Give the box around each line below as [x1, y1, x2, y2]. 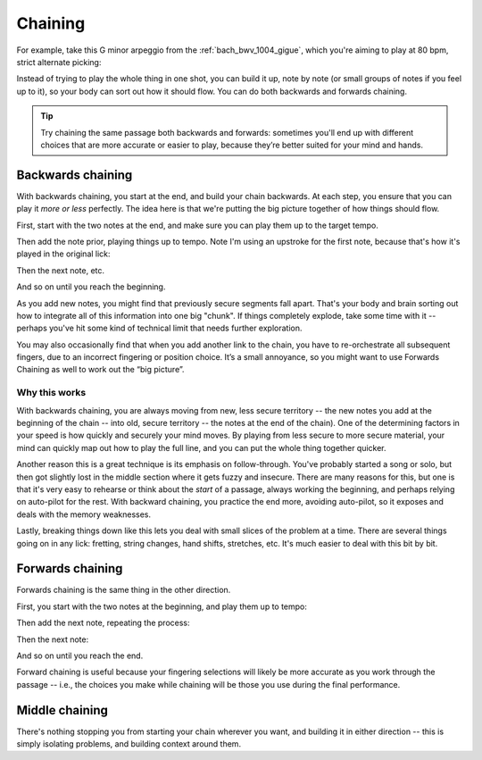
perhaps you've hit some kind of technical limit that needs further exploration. [16, 322, 303, 334]
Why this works [16, 387, 87, 399]
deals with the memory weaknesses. [16, 509, 152, 520]
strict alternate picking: [16, 56, 102, 67]
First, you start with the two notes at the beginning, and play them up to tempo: [16, 601, 308, 612]
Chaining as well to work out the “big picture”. [16, 364, 185, 375]
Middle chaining [16, 702, 109, 718]
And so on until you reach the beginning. [16, 281, 166, 292]
